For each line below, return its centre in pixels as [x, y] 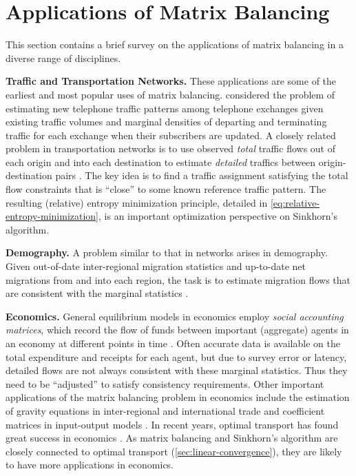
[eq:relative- [295, 202]
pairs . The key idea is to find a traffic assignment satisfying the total [202, 175]
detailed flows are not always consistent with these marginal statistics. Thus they [177, 370]
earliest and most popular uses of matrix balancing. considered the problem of [170, 94]
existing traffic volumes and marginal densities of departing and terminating [166, 122]
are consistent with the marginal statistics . [97, 293]
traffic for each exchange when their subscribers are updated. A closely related [171, 135]
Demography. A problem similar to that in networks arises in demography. [167, 252]
